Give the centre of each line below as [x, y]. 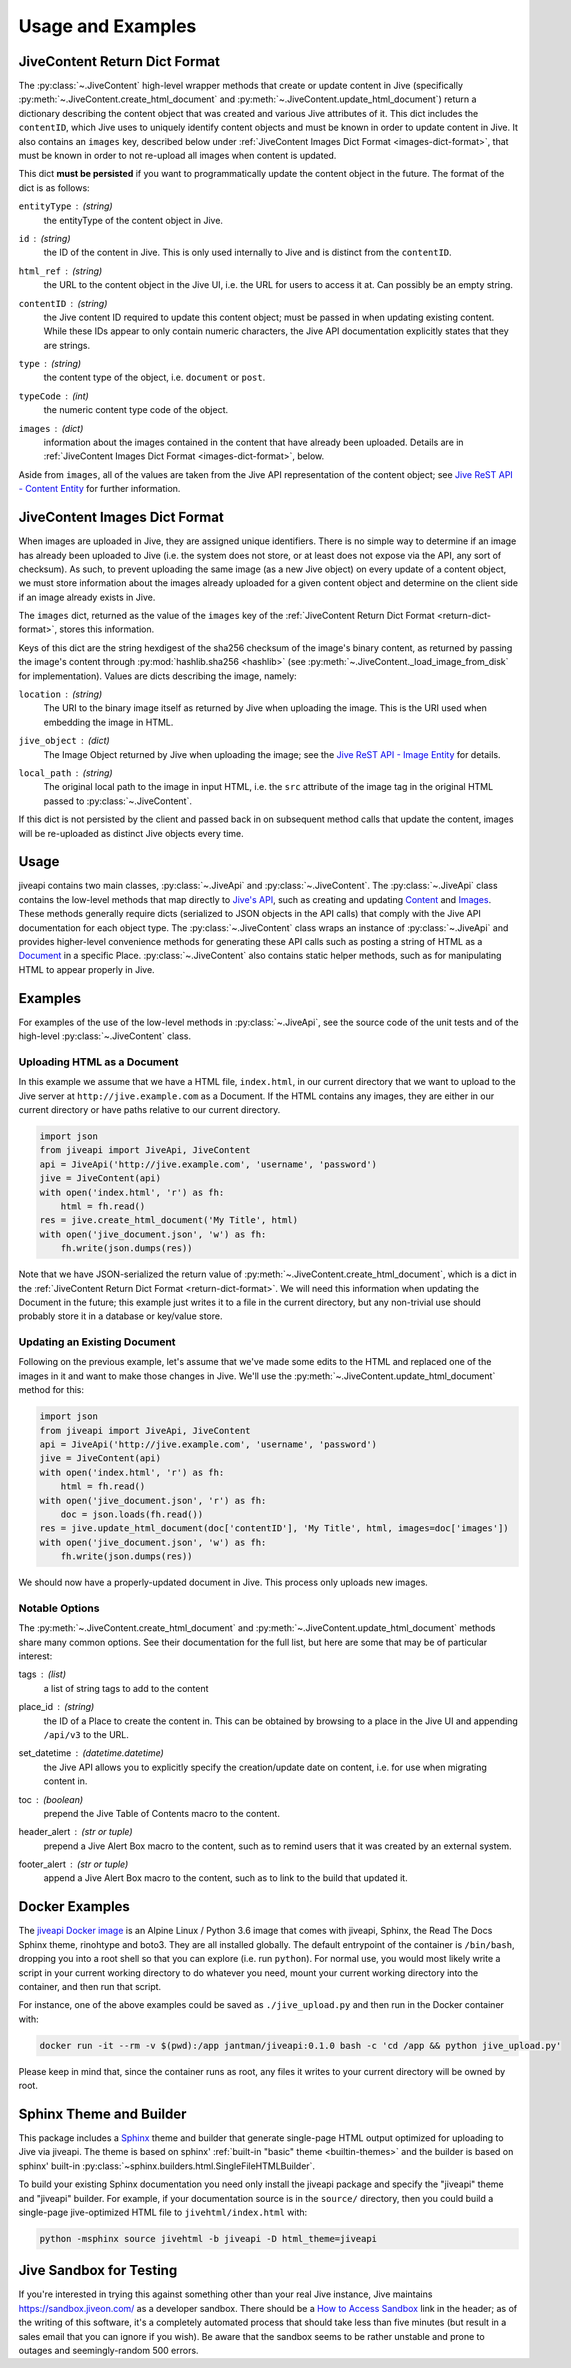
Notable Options [59, 1608]
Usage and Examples [107, 26]
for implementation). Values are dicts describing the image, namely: [157, 676]
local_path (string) [66, 772]
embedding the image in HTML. [108, 722]
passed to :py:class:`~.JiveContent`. [117, 801]
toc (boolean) [51, 1799]
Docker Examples [74, 1906]
